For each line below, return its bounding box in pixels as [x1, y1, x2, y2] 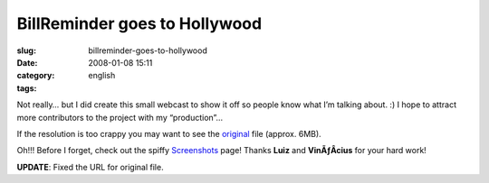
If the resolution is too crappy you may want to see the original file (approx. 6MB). [16, 128, 321, 139]
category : [16, 70, 55, 81]
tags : [16, 82, 37, 94]
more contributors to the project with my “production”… [16, 112, 224, 123]
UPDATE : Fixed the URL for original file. [16, 161, 164, 172]
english [88, 70, 116, 81]
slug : [16, 45, 36, 56]
